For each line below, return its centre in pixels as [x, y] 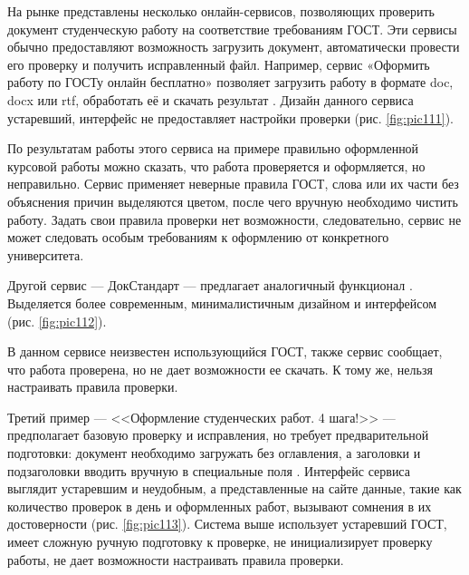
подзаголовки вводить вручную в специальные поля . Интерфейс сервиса [209, 470]
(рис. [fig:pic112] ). [57, 321]
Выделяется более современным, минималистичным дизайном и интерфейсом [222, 302]
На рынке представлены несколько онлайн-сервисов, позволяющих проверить [221, 11]
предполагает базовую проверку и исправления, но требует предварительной [218, 435]
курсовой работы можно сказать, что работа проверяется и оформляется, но [216, 166]
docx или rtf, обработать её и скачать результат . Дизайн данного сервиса [211, 99]
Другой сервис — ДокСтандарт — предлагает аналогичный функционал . [210, 285]
